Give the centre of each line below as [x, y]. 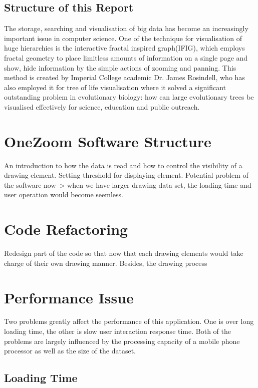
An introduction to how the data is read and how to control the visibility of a [123, 165]
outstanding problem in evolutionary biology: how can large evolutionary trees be [129, 97]
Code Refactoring [66, 229]
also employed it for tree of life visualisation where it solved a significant [115, 87]
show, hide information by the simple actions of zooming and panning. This [120, 67]
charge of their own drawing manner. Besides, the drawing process [106, 263]
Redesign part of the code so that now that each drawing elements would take [124, 253]
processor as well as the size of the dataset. [70, 351]
